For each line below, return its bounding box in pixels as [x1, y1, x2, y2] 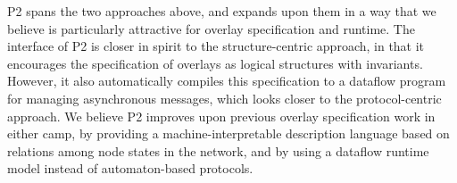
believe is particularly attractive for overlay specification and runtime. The [7, 19, 415, 37]
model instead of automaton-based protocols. [7, 159, 253, 178]
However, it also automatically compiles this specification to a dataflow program [7, 71, 446, 90]
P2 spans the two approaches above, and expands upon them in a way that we [7, 2, 436, 20]
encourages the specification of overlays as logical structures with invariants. [7, 54, 423, 72]
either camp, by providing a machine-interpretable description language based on [7, 124, 450, 143]
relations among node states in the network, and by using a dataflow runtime [7, 141, 429, 160]
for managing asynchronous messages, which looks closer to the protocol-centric [7, 88, 442, 107]
